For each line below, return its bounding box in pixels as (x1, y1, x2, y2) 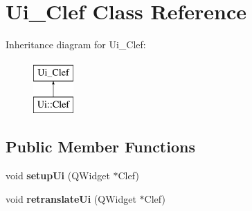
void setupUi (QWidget (6, 168, 110, 183)
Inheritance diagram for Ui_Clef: (6, 37, 146, 52)
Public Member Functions (6, 136, 195, 157)
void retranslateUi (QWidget (6, 191, 136, 205)
